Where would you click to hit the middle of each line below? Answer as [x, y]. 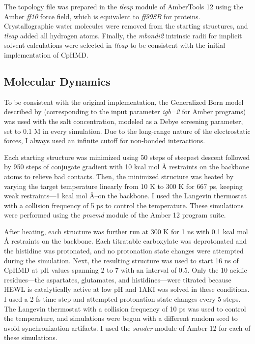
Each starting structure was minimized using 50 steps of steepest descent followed [127, 157]
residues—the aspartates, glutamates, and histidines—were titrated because [118, 279]
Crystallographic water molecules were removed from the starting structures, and [126, 26]
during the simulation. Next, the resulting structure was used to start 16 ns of [121, 260]
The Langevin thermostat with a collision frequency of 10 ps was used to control [125, 308]
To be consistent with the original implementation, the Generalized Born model [124, 102]
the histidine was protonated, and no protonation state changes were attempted [124, 251]
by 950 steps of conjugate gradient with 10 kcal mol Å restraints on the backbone [127, 167]
